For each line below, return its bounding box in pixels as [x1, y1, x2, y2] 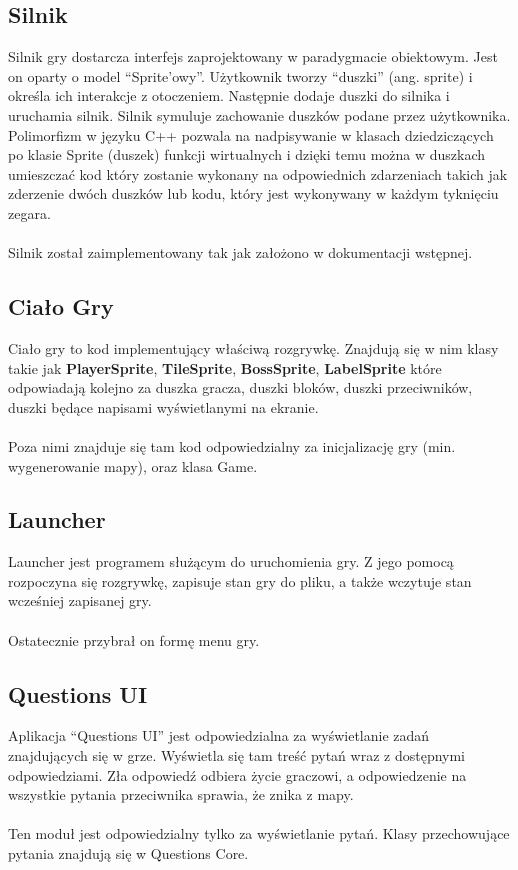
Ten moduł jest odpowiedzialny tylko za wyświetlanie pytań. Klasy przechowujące [8, 823, 510, 844]
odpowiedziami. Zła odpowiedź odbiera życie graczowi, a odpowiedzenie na [8, 764, 467, 785]
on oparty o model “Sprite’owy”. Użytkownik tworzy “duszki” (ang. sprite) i [8, 65, 473, 86]
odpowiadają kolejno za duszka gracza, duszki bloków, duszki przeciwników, [8, 377, 473, 398]
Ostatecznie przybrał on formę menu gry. [8, 629, 260, 650]
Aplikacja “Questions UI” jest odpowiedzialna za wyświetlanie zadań [8, 725, 430, 746]
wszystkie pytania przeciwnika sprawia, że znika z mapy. [8, 784, 354, 805]
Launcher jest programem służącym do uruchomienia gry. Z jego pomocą [8, 551, 454, 572]
